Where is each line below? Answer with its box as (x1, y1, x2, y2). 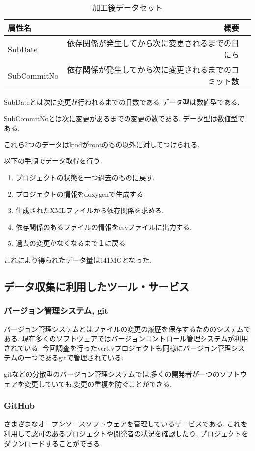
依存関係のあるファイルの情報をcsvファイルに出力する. (15, 221, 192, 232)
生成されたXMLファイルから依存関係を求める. (15, 205, 164, 215)
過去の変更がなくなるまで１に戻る (15, 238, 126, 248)
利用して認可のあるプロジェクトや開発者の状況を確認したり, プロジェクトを (4, 428, 249, 438)
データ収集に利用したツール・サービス (4, 278, 189, 293)
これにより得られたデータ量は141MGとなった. (4, 254, 152, 265)
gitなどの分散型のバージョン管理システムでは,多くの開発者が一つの (4, 369, 220, 379)
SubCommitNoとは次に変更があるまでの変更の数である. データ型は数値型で (4, 113, 245, 123)
